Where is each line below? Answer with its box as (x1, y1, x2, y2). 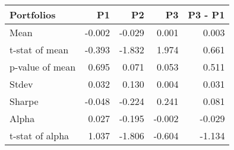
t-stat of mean (10, 43, 69, 56)
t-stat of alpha (10, 129, 69, 142)
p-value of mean (10, 60, 76, 74)
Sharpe (10, 94, 39, 108)
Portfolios (10, 8, 56, 21)
